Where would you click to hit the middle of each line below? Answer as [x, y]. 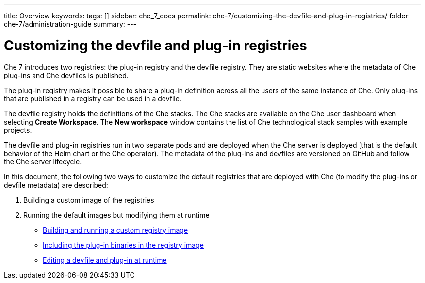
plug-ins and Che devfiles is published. [66, 75]
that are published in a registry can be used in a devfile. [93, 98]
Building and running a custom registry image [115, 230]
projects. [18, 130]
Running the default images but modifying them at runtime [116, 215]
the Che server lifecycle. [43, 161]
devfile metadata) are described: [56, 185]
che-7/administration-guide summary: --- [70, 24]
